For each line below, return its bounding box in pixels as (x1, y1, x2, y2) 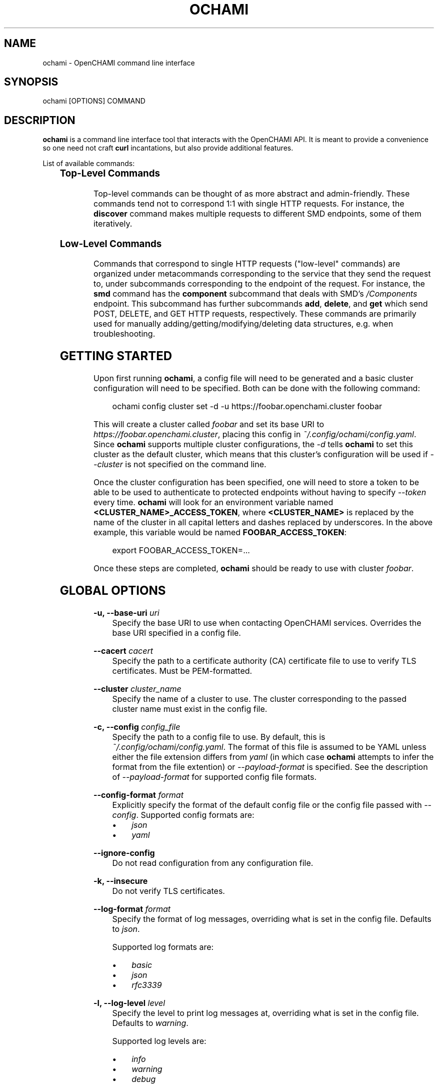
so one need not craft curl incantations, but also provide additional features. (42, 144, 293, 153)
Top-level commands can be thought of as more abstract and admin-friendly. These (93, 189, 410, 199)
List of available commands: (42, 159, 135, 168)
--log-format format (93, 904, 171, 914)
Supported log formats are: (112, 942, 214, 952)
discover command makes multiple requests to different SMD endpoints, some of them (93, 209, 421, 219)
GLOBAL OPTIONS (59, 583, 166, 598)
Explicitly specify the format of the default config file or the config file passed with (112, 800, 422, 810)
